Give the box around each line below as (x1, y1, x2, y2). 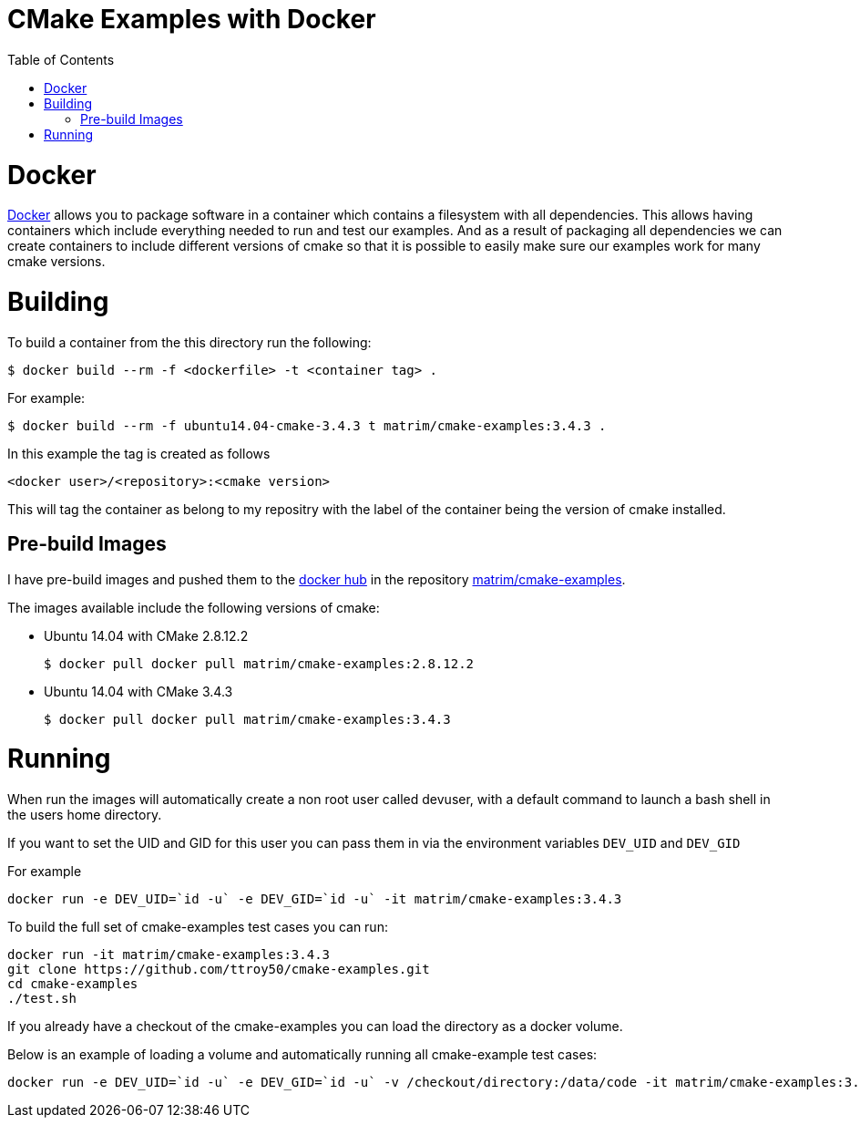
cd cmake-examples (7, 976, 138, 992)
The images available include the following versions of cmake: (7, 599, 380, 615)
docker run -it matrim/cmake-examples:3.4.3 (7, 947, 331, 963)
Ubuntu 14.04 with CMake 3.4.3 (44, 683, 233, 699)
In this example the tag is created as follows (7, 445, 271, 461)
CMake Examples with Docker (7, 4, 376, 35)
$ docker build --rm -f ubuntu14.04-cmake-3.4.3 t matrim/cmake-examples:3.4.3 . (7, 418, 607, 433)
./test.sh (7, 991, 77, 1006)
